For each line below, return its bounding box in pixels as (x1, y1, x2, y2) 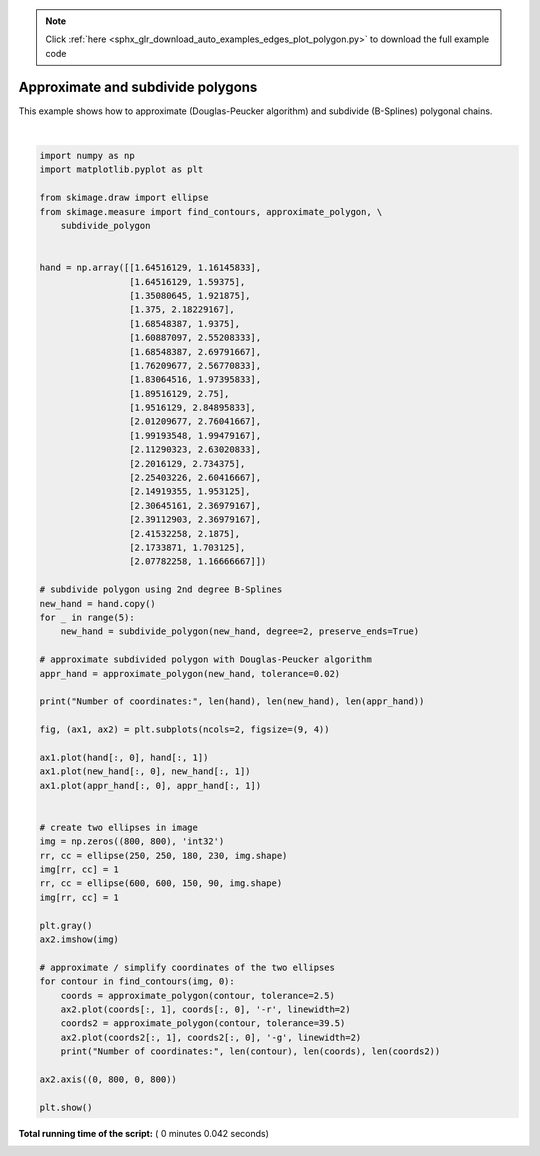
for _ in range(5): (39, 611, 135, 623)
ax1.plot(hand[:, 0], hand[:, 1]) (39, 751, 209, 763)
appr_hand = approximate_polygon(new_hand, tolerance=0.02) (39, 668, 341, 679)
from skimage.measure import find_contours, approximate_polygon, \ (39, 206, 383, 217)
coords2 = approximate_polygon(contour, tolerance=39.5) (60, 1018, 346, 1029)
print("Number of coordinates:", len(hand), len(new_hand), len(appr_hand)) (39, 696, 425, 707)
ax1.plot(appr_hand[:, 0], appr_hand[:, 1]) (39, 780, 262, 791)
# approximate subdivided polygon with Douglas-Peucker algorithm (39, 654, 372, 665)
